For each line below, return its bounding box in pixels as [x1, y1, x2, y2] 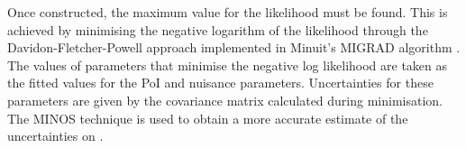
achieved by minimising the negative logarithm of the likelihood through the [7, 20, 428, 39]
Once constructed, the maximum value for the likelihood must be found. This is [7, 3, 448, 21]
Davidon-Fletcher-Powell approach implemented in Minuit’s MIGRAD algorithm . [7, 38, 461, 57]
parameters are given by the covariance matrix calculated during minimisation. [7, 90, 443, 109]
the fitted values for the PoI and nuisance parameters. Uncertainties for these [7, 73, 434, 92]
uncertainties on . [7, 126, 104, 145]
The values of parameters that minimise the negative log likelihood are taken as [7, 55, 448, 74]
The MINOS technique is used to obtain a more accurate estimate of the [7, 108, 408, 127]
